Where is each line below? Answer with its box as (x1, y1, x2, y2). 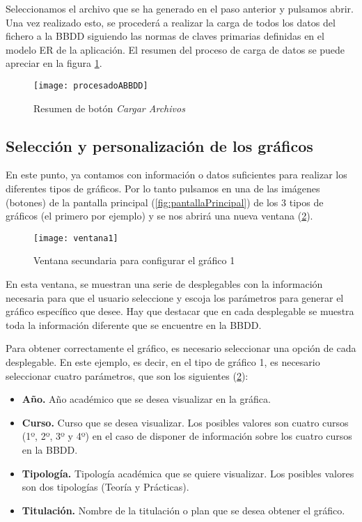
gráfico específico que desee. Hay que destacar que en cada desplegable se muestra (6, 304, 354, 318)
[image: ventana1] (33, 233, 118, 243)
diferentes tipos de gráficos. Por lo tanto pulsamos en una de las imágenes (6, 181, 320, 196)
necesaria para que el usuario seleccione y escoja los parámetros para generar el (6, 290, 344, 305)
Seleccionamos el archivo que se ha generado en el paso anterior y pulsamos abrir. (6, 1, 354, 15)
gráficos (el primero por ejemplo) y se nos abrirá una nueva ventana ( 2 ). (6, 208, 313, 223)
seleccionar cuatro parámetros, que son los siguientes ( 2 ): (6, 368, 249, 383)
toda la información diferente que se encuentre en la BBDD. (6, 317, 262, 332)
